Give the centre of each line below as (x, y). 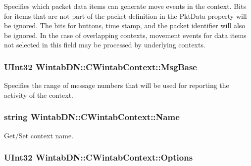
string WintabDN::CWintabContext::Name (92, 117)
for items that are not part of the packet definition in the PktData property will (125, 16)
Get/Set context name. (39, 135)
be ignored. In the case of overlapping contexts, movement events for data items (125, 35)
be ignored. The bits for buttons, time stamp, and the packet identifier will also (125, 25)
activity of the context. (39, 95)
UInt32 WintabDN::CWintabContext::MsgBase (100, 66)
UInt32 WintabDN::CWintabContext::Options (99, 157)
